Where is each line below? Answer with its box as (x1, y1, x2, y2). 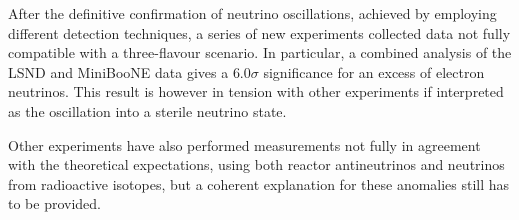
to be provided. (8, 193, 102, 214)
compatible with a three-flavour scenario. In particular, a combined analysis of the (8, 42, 512, 63)
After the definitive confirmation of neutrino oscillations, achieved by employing (8, 3, 497, 23)
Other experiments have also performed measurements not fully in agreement (8, 134, 481, 155)
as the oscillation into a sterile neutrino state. (8, 100, 287, 121)
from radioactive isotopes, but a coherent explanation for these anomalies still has (8, 173, 510, 194)
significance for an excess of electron (263, 61, 485, 82)
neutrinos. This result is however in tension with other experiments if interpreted (8, 81, 504, 102)
